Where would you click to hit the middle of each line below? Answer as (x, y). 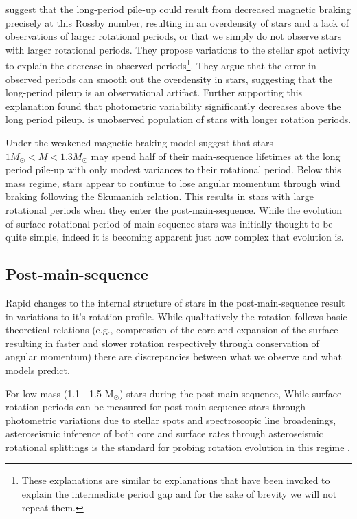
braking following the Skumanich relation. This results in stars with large (160, 196)
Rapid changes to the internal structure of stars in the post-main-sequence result (175, 302)
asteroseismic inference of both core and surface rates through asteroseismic (164, 433)
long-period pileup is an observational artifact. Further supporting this (154, 92)
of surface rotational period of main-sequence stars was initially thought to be (169, 223)
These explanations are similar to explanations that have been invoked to (176, 480)
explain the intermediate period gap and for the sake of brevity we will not (179, 494)
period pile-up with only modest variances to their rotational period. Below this (173, 169)
